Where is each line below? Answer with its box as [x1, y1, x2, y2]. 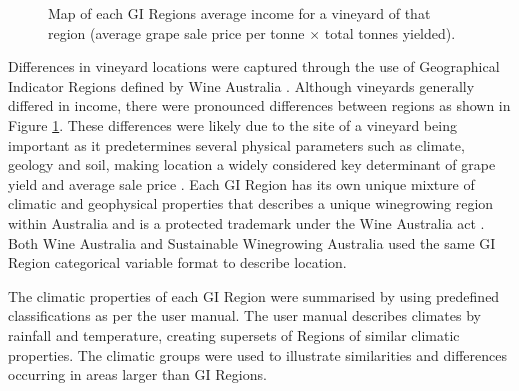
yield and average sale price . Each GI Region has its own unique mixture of [8, 173, 475, 194]
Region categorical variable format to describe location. [8, 252, 347, 273]
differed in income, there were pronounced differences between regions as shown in [8, 95, 511, 116]
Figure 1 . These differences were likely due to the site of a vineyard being [8, 114, 457, 135]
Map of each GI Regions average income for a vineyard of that [48, 3, 431, 23]
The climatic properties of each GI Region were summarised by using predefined [8, 285, 500, 306]
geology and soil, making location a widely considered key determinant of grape [8, 154, 496, 175]
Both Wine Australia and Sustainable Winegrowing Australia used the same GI [8, 232, 496, 253]
